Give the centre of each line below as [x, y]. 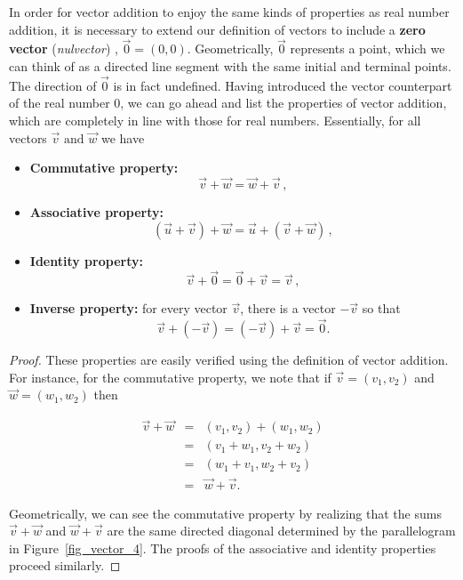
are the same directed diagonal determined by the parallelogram [281, 531]
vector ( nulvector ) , [64, 48]
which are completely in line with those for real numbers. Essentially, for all [215, 120]
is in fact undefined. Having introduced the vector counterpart [283, 85]
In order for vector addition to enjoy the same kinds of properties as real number [229, 12]
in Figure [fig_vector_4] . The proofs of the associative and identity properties [223, 548]
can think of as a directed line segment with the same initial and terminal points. [230, 66]
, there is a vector [288, 308]
